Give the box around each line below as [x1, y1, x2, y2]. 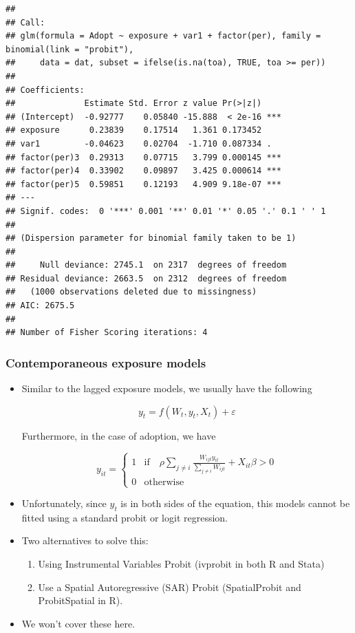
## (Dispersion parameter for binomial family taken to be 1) [6, 233, 297, 244]
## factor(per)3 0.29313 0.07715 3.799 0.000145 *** [6, 152, 281, 162]
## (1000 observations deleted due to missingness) [6, 287, 257, 297]
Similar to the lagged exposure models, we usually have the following [21, 381, 312, 396]
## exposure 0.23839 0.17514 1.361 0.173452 [6, 125, 262, 136]
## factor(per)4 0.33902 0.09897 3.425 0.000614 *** [6, 166, 281, 176]
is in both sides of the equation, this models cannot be [120, 496, 350, 511]
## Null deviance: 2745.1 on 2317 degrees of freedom [6, 260, 287, 270]
